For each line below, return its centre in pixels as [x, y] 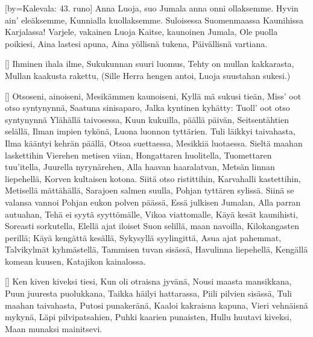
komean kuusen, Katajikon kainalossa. [75, 261]
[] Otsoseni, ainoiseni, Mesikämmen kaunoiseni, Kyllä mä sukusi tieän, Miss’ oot [153, 96]
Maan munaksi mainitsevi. [54, 328]
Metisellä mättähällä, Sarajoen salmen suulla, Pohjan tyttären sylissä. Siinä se [150, 190]
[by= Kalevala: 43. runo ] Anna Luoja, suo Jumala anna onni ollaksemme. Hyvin [152, 8]
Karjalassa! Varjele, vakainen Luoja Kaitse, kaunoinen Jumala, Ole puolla [141, 32]
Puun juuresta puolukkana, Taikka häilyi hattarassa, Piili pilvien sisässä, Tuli [148, 293]
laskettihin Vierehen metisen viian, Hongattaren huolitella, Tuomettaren [138, 155]
